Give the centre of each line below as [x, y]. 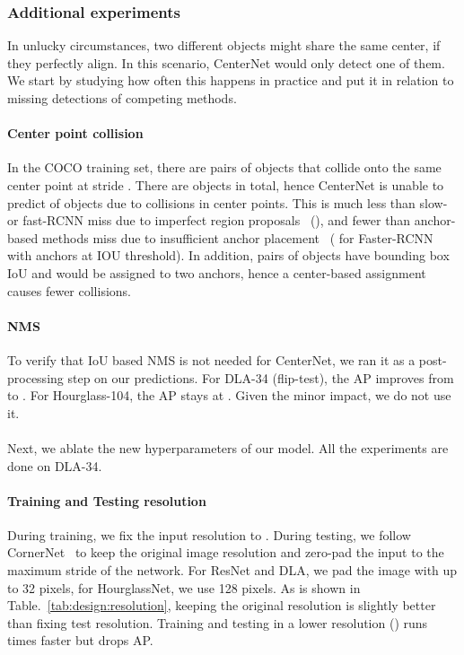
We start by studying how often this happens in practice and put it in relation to [231, 80]
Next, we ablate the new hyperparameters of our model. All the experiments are [228, 447]
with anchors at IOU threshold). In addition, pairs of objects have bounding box [228, 255]
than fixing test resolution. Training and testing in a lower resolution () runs [218, 622]
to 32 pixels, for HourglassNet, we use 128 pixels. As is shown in [184, 587]
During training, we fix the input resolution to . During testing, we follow [209, 534]
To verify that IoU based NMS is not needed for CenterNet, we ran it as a [211, 359]
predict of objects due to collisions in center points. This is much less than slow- [228, 202]
